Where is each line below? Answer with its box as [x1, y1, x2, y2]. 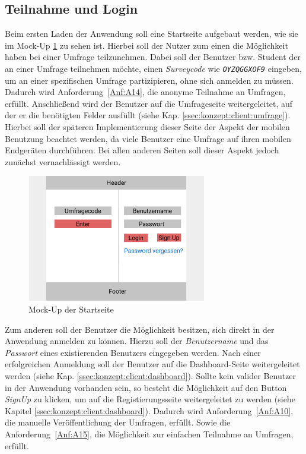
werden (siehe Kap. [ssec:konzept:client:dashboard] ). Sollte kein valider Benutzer [5, 370, 297, 382]
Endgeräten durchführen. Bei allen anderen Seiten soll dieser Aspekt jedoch [5, 144, 279, 156]
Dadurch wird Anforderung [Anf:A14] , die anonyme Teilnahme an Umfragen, [5, 86, 286, 98]
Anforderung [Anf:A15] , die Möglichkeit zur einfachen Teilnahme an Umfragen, [5, 427, 294, 440]
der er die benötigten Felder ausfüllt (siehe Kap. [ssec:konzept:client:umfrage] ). [5, 109, 291, 121]
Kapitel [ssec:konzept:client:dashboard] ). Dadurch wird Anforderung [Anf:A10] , [5, 404, 294, 417]
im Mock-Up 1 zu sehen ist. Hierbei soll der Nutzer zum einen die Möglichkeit [5, 39, 288, 51]
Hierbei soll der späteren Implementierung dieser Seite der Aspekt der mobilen [5, 121, 290, 133]
